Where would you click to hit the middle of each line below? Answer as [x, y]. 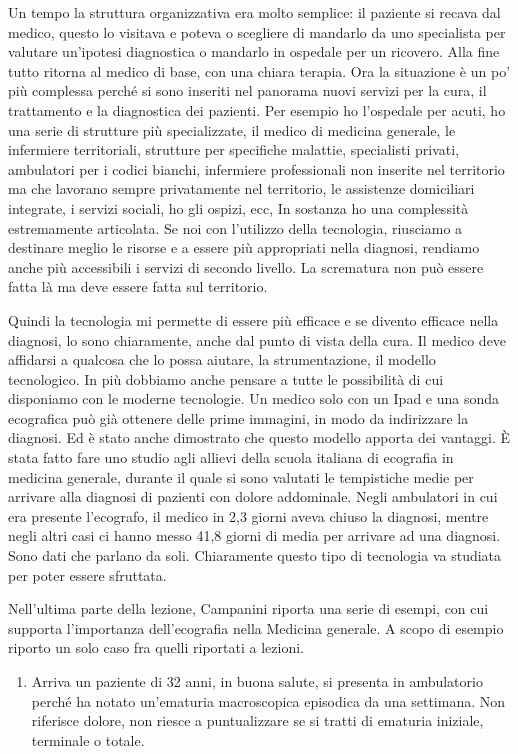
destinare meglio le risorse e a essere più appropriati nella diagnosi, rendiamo [244, 247]
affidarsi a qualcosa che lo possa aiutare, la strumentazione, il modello [222, 359]
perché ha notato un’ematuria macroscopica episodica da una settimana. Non [268, 700]
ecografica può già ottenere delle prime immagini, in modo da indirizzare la [238, 417]
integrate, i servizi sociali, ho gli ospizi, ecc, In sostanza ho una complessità [238, 207]
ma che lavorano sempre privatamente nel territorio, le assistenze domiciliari [241, 188]
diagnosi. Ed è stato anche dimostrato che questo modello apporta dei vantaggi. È [259, 437]
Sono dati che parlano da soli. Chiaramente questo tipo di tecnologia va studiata [255, 555]
